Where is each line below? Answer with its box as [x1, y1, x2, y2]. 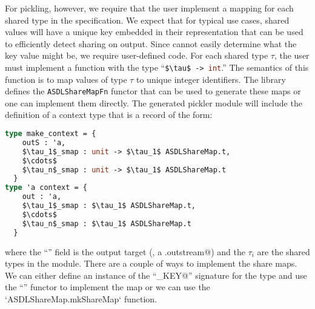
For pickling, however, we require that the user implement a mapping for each [5, 2, 294, 14]
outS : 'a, [22, 138, 66, 147]
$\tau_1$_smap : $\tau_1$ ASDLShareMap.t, [22, 201, 196, 210]
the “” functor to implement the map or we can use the [5, 281, 210, 293]
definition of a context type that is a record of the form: [5, 108, 213, 121]
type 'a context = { [5, 183, 88, 192]
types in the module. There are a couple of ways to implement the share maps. [5, 257, 297, 270]
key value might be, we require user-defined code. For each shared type [5, 49, 268, 62]
